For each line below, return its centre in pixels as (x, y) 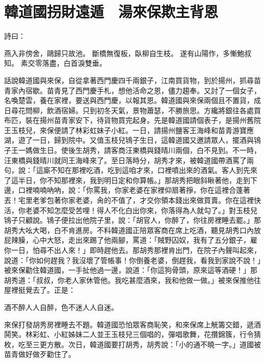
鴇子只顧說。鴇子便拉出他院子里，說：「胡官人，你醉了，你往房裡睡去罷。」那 (132, 220)
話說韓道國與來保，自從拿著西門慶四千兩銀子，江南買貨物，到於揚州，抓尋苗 (132, 80)
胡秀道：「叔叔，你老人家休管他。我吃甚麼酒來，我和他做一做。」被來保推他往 (132, 280)
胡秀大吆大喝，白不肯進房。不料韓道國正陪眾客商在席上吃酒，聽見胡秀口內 (129, 230)
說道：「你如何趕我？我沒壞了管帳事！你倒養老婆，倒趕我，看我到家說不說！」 (132, 260)
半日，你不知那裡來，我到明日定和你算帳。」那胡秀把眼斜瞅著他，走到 (134, 180)
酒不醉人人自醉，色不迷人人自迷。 (61, 307)
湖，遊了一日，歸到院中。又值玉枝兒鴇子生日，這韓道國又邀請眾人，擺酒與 (129, 140)
